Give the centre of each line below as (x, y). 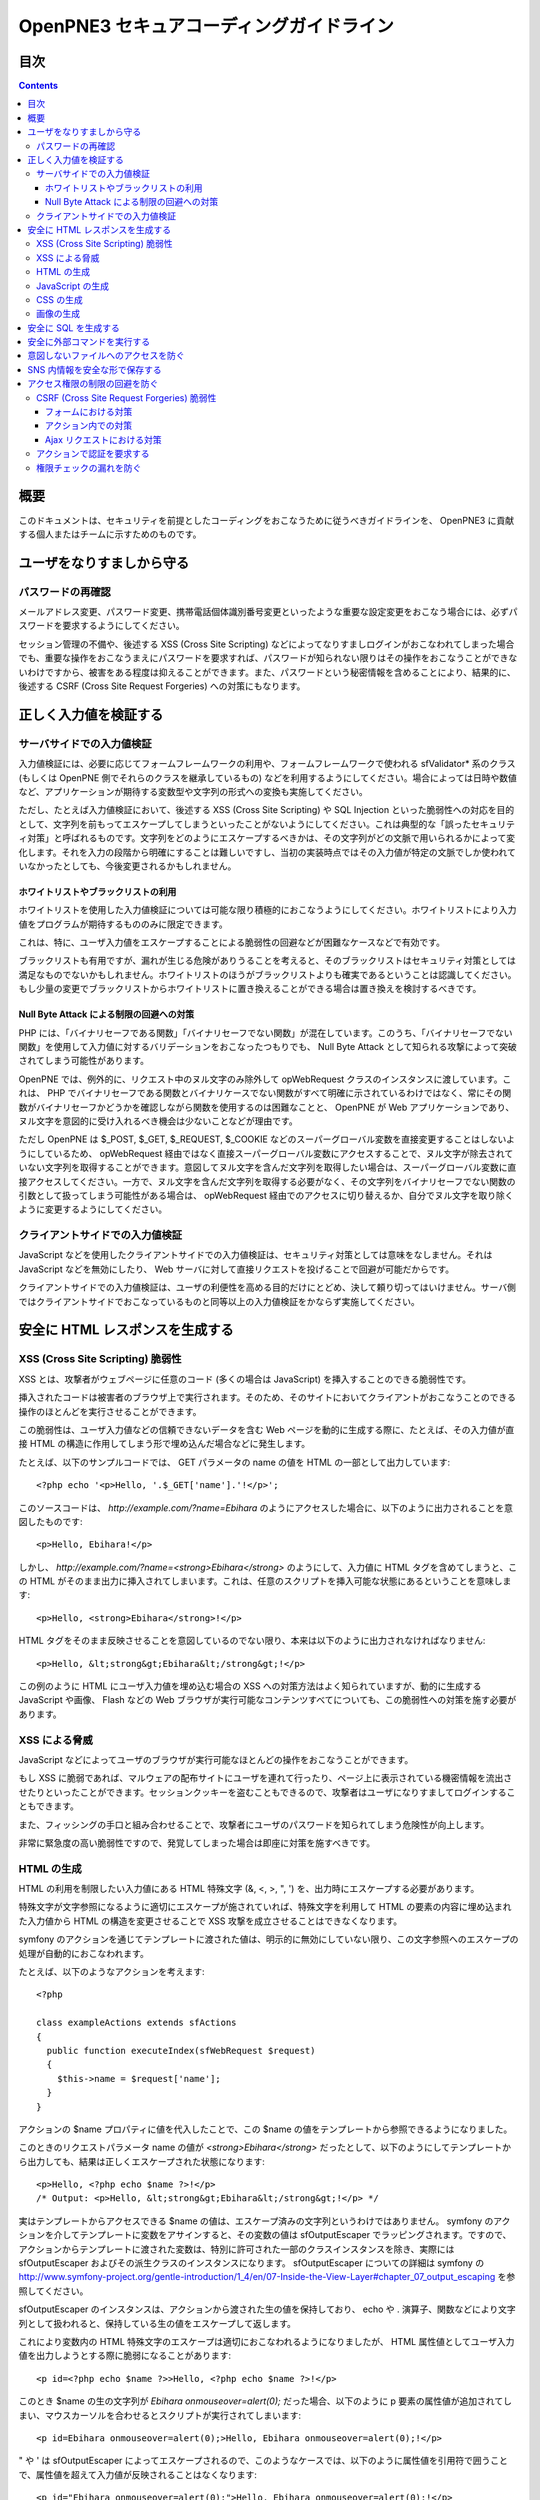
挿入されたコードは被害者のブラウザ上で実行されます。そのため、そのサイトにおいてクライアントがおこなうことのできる (267, 1397)
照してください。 (53, 2291)
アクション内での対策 (89, 426)
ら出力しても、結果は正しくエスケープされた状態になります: (141, 2161)
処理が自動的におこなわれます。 (83, 1953)
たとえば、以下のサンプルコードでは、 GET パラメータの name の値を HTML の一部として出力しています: (234, 1462)
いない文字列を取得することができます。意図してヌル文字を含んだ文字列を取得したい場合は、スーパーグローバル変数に (263, 1167)
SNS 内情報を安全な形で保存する (94, 369)
